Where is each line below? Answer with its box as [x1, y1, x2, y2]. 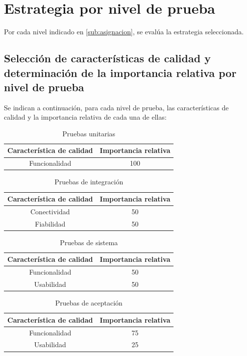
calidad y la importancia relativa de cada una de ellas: [4, 112, 167, 122]
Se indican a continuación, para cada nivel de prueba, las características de [4, 102, 229, 112]
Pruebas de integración [54, 177, 123, 187]
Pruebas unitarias [62, 128, 116, 138]
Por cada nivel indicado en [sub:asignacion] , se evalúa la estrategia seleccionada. [4, 26, 244, 37]
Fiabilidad [35, 218, 66, 229]
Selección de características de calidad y [4, 51, 211, 66]
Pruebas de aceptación [55, 298, 123, 308]
